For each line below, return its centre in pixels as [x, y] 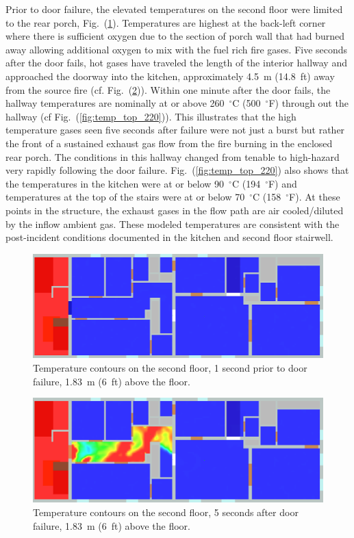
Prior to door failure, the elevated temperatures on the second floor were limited [174, 9]
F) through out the [308, 103]
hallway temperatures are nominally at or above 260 [115, 103]
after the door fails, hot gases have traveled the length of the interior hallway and [176, 63]
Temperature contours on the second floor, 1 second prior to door [170, 368]
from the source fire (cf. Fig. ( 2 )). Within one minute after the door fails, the [168, 89]
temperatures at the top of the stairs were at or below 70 [125, 197]
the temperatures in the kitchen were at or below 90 [115, 183]
